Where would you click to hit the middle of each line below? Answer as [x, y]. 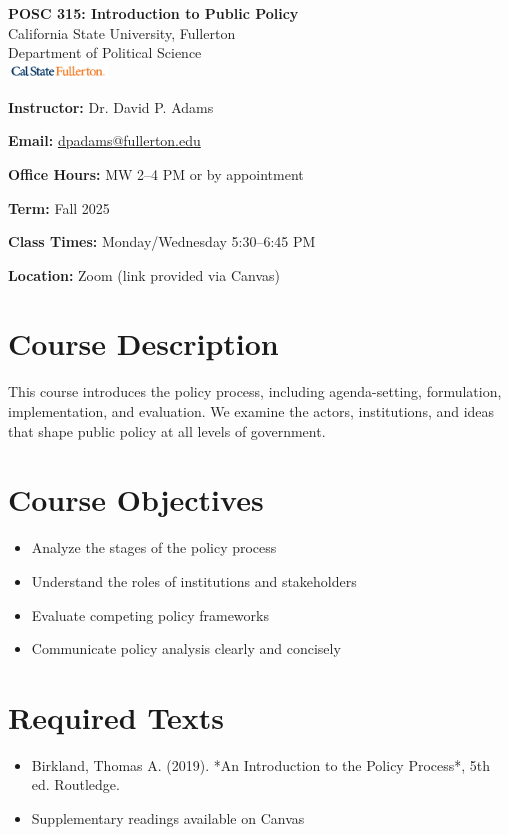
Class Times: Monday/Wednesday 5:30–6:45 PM [162, 241]
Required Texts [116, 716]
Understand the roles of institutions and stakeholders [194, 580]
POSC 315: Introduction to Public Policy [153, 13]
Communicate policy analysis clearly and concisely [186, 648]
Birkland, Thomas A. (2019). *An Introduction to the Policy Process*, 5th [261, 764]
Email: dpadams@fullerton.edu [104, 140]
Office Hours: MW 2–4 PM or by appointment [156, 173]
